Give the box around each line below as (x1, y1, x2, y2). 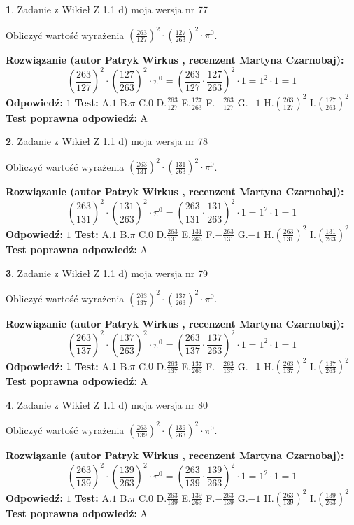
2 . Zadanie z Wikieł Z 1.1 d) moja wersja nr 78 (6, 134, 208, 148)
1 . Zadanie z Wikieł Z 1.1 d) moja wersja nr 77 (6, 2, 208, 16)
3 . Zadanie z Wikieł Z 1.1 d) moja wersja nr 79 (6, 265, 208, 280)
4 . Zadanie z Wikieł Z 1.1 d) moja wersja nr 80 (6, 397, 208, 412)
